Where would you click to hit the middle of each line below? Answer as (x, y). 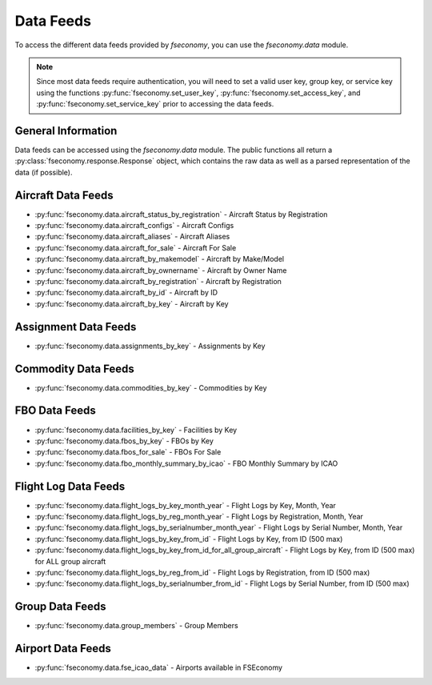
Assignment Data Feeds (76, 327)
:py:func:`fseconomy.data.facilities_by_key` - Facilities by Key (136, 430)
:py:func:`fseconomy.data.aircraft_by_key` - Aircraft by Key (132, 303)
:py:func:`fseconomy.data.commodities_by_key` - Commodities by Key (151, 387)
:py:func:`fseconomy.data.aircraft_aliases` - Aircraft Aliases (132, 237)
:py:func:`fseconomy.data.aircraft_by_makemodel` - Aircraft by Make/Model (159, 259)
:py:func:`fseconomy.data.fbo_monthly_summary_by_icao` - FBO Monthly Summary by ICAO (186, 463)
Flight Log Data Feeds (70, 486)
